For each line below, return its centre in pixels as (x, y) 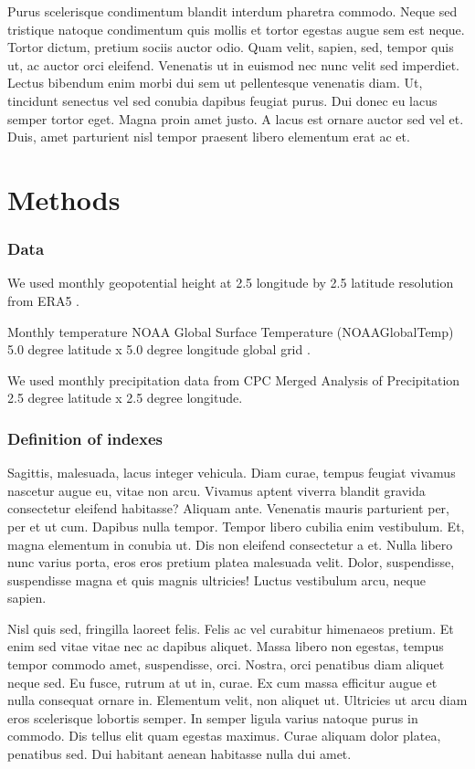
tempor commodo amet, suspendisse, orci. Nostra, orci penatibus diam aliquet (226, 664)
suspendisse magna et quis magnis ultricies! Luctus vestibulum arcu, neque (216, 579)
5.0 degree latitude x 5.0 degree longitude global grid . (159, 349)
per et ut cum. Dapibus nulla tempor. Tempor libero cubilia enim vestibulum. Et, (236, 526)
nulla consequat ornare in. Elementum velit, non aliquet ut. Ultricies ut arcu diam (237, 700)
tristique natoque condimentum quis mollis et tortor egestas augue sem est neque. (236, 29)
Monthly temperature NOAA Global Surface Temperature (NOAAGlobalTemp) (231, 331)
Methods (64, 199)
